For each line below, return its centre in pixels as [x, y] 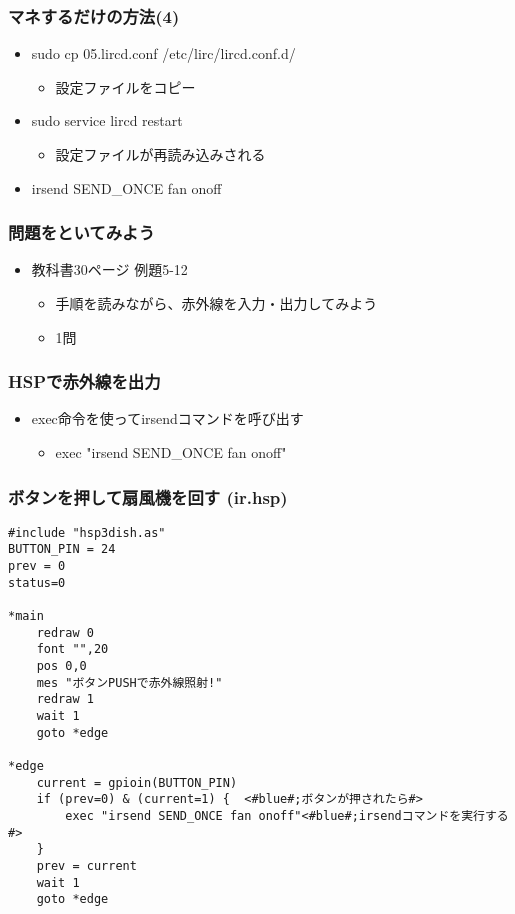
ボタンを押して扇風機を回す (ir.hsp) [148, 496]
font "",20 [72, 649]
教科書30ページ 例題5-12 [109, 269]
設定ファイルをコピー [125, 86]
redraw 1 [65, 699]
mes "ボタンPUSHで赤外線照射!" [129, 682]
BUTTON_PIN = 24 [62, 549]
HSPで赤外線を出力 [84, 381]
